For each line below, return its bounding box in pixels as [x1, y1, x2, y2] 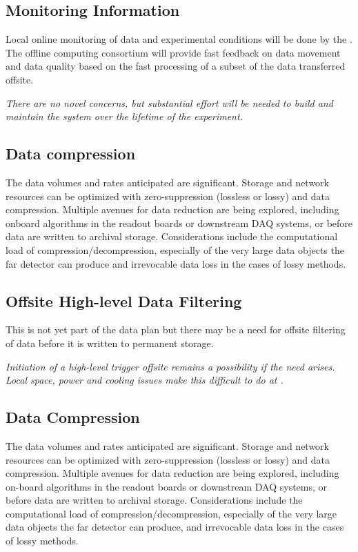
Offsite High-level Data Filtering [6, 290, 242, 311]
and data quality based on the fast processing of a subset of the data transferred [6, 59, 346, 73]
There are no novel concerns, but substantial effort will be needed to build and [6, 95, 333, 110]
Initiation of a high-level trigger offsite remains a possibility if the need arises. [6, 359, 335, 373]
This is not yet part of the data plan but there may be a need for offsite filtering [6, 322, 346, 337]
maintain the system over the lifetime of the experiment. [6, 109, 243, 124]
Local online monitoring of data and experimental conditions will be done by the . [6, 32, 352, 46]
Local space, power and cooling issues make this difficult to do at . [6, 373, 284, 387]
